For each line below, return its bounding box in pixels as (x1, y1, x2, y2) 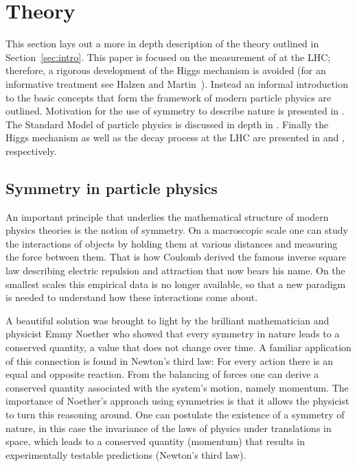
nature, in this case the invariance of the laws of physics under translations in (5, 420, 332, 435)
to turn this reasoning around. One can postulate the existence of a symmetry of (5, 407, 345, 421)
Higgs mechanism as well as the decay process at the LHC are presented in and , (5, 130, 345, 145)
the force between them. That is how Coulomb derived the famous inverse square (5, 250, 347, 264)
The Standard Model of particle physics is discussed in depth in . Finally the (5, 117, 329, 131)
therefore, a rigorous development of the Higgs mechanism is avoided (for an (5, 63, 326, 77)
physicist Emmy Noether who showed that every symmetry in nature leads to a (5, 326, 340, 341)
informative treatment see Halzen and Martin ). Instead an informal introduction (5, 76, 348, 91)
